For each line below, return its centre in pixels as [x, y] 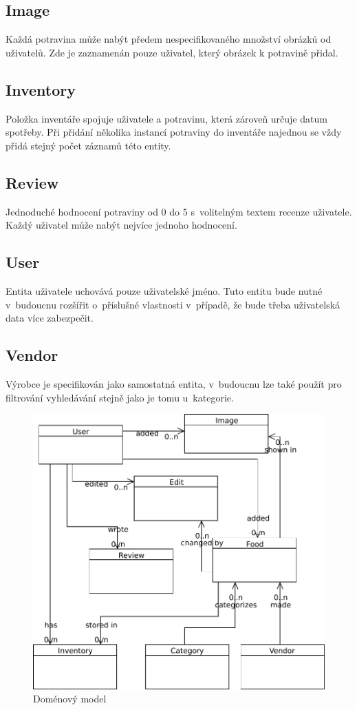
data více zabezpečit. [50, 318]
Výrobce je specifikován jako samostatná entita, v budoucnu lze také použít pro [174, 383]
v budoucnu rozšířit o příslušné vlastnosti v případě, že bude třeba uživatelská [173, 304]
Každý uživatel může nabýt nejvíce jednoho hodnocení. [121, 225]
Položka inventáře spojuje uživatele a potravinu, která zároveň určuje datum [166, 118]
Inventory [41, 89]
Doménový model [70, 699]
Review [32, 182]
